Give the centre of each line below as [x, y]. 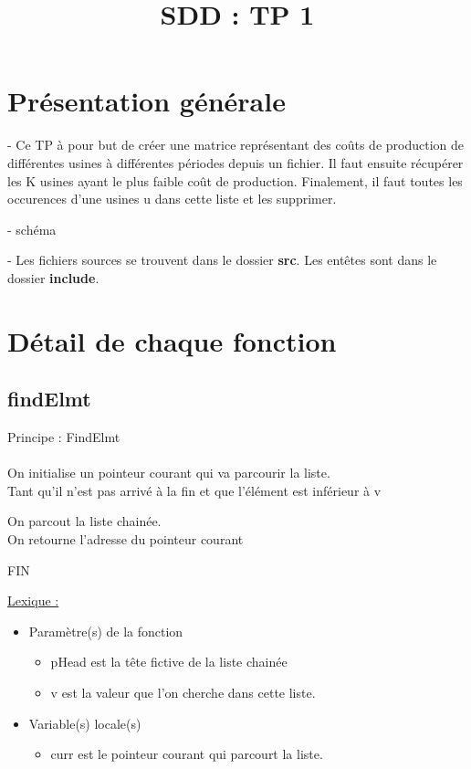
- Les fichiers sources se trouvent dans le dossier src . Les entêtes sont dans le [222, 260]
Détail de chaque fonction [172, 340]
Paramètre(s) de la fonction [106, 631]
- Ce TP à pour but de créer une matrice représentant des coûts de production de [235, 145]
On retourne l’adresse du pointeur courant [126, 539]
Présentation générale [147, 101]
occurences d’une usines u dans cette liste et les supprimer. [172, 199]
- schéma [32, 229]
